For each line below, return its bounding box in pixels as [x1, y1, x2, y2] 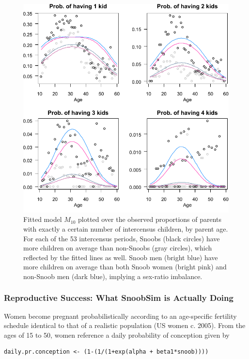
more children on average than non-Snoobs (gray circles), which [23, 243, 212, 253]
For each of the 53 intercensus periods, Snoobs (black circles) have [23, 233, 220, 243]
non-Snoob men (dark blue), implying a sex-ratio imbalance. [23, 271, 202, 281]
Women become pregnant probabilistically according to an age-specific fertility [4, 311, 237, 321]
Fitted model [23, 214, 62, 224]
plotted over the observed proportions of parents [78, 214, 222, 224]
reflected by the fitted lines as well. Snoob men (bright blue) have [23, 252, 218, 262]
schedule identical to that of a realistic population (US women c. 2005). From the [4, 320, 246, 330]
